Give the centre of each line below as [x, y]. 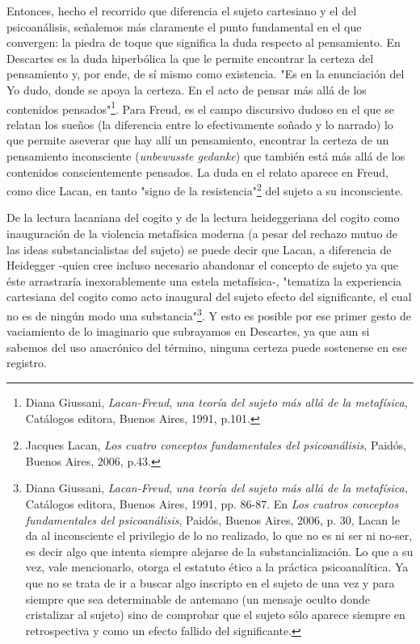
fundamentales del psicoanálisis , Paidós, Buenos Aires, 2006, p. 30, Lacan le [212, 519]
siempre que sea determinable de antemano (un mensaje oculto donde [197, 598]
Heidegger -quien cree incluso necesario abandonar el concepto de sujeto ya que [202, 265]
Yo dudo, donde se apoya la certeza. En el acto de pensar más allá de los [187, 89]
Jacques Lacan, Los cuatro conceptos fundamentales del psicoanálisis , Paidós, [216, 445]
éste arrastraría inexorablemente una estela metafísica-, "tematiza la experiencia [204, 280]
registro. [27, 363]
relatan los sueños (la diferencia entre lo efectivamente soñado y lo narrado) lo [200, 124]
